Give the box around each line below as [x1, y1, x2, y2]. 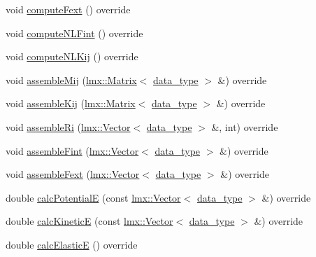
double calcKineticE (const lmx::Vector [6, 214, 173, 228]
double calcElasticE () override [6, 237, 138, 251]
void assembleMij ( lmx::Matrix [6, 72, 137, 87]
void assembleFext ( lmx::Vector [6, 167, 140, 181]
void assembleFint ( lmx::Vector [6, 143, 139, 158]
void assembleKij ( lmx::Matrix [6, 96, 136, 111]
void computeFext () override [6, 2, 131, 16]
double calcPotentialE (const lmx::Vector [6, 190, 181, 204]
